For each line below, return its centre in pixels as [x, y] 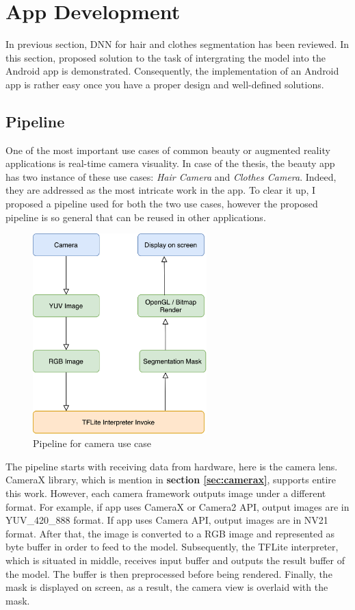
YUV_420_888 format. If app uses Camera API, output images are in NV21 [167, 520]
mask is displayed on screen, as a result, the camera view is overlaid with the [167, 587]
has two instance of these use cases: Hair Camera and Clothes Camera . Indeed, [171, 176]
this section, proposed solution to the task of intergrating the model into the [166, 57]
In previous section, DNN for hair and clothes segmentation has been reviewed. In [177, 44]
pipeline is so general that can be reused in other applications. [136, 217]
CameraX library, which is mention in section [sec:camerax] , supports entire [171, 480]
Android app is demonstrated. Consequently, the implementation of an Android [172, 71]
